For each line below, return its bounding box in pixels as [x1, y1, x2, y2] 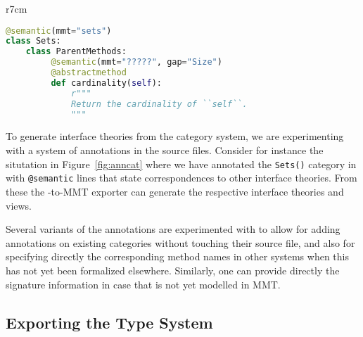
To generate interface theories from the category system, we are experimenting [6, 129, 344, 144]
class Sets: [6, 36, 61, 46]
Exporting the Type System [6, 311, 213, 333]
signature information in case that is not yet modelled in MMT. [6, 276, 281, 291]
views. [6, 198, 32, 212]
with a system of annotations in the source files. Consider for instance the [6, 143, 324, 158]
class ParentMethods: [25, 46, 127, 57]
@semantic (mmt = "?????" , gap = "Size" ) [51, 57, 222, 68]
